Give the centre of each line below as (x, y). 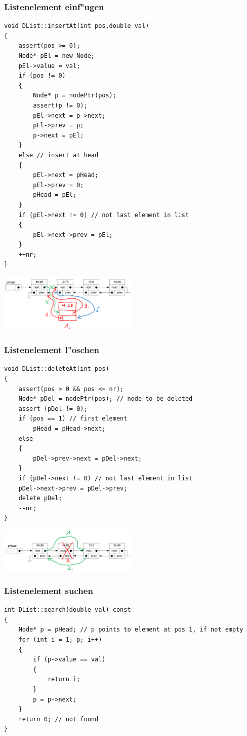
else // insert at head (58, 155)
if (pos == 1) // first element (73, 419)
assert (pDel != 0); (53, 409)
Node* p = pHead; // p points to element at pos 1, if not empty (131, 630)
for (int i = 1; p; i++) (60, 640)
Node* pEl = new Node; (56, 56)
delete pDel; (40, 498)
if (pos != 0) (42, 76)
